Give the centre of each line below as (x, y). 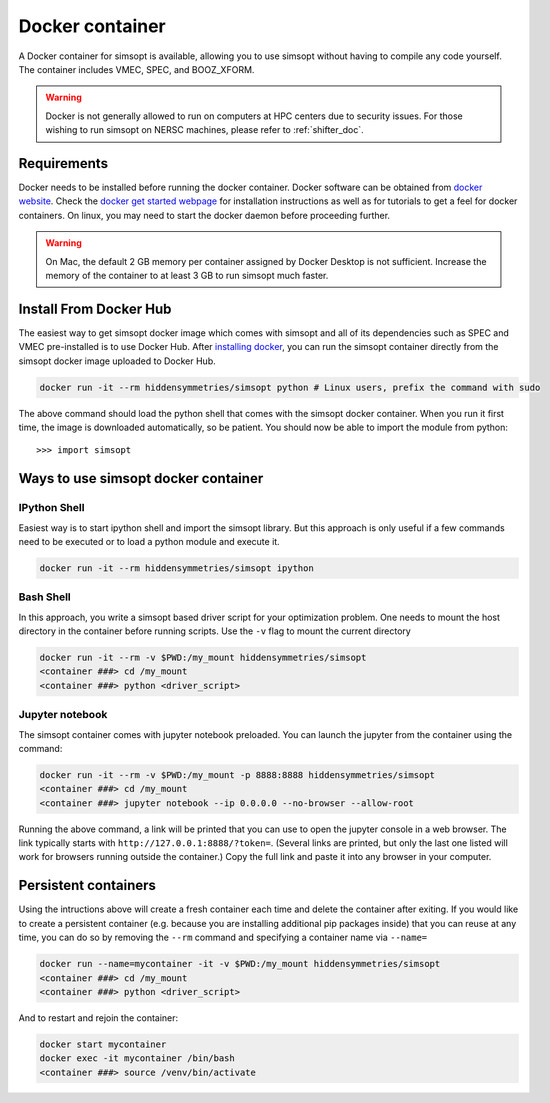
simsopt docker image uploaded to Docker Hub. (117, 361)
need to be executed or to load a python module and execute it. (149, 541)
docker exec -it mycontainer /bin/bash (137, 1058)
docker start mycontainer (103, 1044)
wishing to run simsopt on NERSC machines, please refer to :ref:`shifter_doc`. (204, 130)
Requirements (63, 163)
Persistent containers (87, 885)
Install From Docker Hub (95, 308)
